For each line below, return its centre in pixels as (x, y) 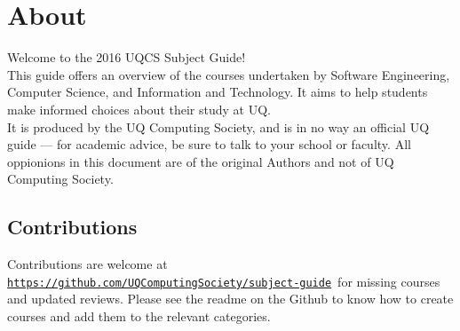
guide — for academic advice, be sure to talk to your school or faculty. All (209, 144)
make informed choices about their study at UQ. (139, 109)
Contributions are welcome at (87, 264)
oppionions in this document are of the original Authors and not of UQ (201, 161)
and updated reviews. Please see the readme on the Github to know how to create (230, 299)
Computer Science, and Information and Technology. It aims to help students (218, 92)
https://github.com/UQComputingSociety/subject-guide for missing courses (224, 281)
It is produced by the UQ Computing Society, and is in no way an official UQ (218, 126)
